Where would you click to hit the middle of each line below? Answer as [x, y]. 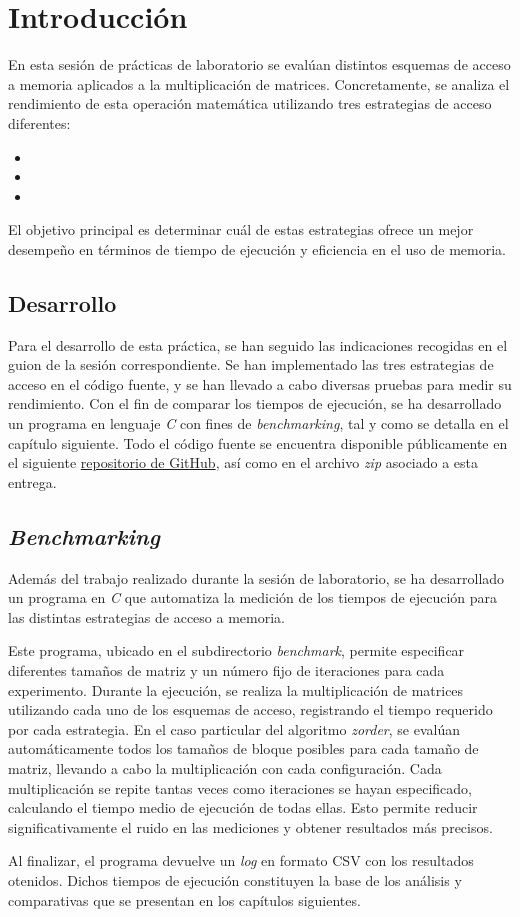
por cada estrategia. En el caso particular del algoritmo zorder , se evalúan [234, 728]
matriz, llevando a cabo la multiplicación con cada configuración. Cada [225, 767]
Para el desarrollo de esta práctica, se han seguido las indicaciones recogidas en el [258, 344]
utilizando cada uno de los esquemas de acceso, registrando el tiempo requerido [250, 709]
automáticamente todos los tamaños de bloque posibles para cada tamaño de [243, 748]
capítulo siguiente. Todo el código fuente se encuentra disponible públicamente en [258, 442]
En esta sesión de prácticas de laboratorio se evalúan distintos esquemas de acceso [259, 64]
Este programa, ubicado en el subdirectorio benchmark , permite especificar [236, 650]
